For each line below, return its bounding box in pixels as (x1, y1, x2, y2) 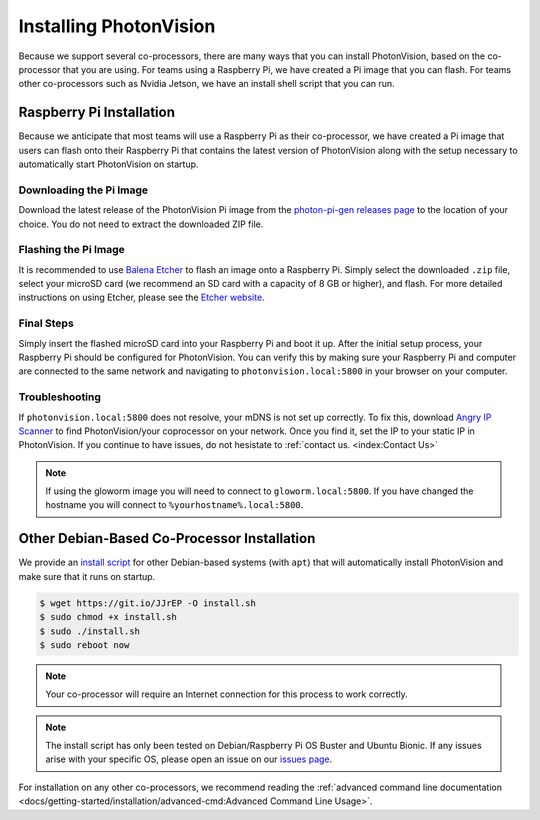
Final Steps (18, 316, 74, 330)
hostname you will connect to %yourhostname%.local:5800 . (45, 499, 304, 511)
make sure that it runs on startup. (18, 570, 156, 582)
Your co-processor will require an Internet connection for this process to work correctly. (45, 688, 409, 700)
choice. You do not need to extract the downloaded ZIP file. (18, 218, 264, 230)
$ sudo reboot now (39, 639, 130, 650)
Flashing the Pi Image (18, 243, 125, 257)
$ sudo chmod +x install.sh (39, 611, 177, 623)
